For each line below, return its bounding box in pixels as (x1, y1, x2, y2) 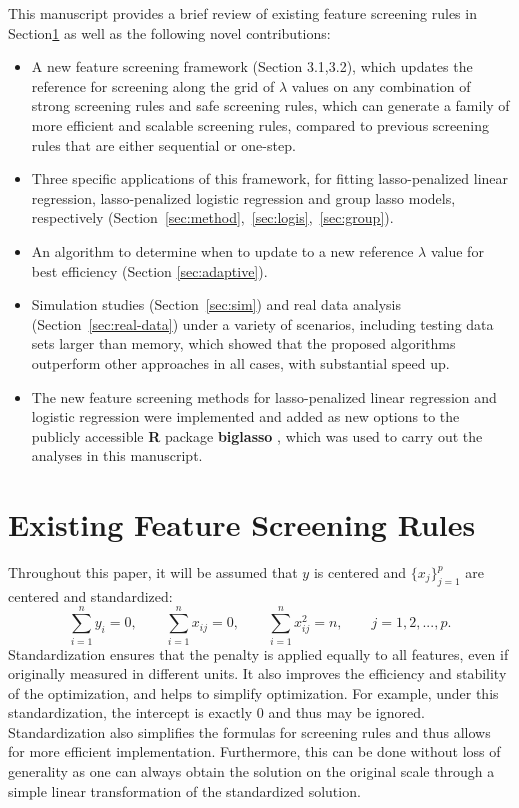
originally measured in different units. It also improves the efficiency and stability (8, 663, 507, 684)
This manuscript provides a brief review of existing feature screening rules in (8, 3, 477, 23)
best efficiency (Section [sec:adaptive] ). (31, 260, 268, 281)
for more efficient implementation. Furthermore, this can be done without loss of (8, 741, 501, 762)
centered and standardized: (8, 585, 173, 606)
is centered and (313, 562, 407, 582)
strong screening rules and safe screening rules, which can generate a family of (31, 95, 510, 116)
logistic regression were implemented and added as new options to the (31, 406, 460, 427)
